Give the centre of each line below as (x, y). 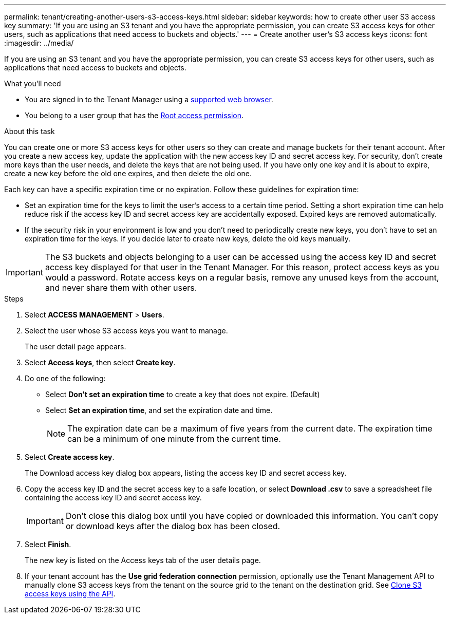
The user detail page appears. (76, 347)
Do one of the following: (65, 378)
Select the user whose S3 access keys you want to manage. (126, 331)
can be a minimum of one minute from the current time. (174, 439)
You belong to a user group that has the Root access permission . (134, 115)
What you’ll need (33, 83)
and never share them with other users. (121, 288)
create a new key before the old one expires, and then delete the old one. (128, 173)
